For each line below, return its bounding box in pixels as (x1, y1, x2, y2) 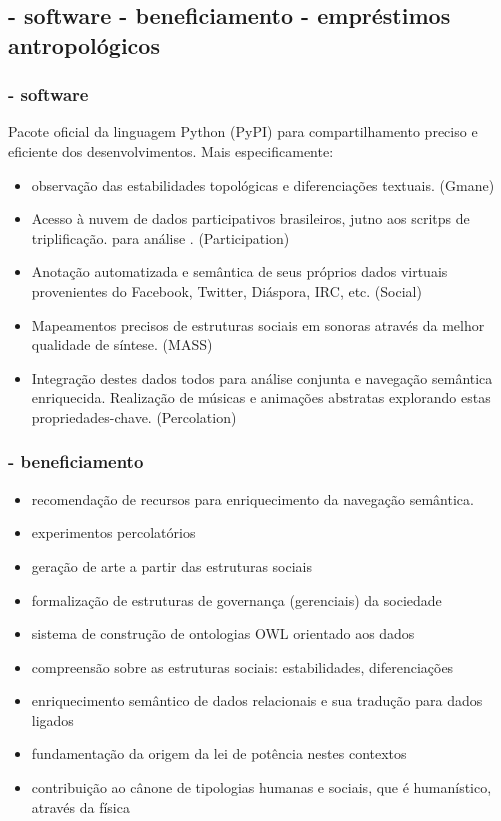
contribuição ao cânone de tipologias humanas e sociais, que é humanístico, (31, 777, 492, 798)
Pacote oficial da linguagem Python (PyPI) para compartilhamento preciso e (8, 121, 478, 142)
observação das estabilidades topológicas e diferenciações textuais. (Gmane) (31, 174, 495, 195)
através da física (31, 796, 130, 817)
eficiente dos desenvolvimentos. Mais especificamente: (8, 140, 334, 161)
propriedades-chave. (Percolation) (31, 406, 237, 427)
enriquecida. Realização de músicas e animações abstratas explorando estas (31, 387, 491, 408)
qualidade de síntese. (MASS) (31, 334, 213, 355)
